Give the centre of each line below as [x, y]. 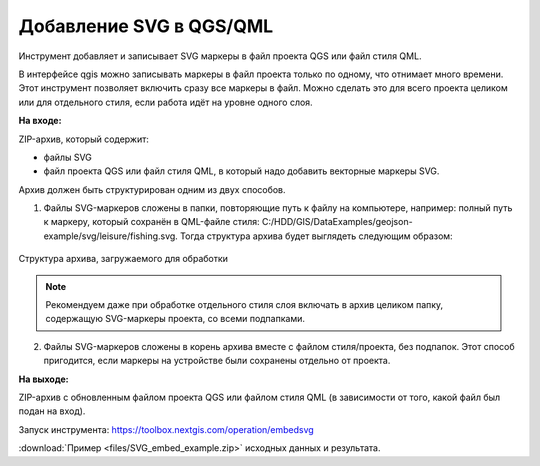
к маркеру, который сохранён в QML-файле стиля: [151, 222]
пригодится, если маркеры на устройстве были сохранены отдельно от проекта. [217, 361]
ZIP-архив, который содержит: [84, 139]
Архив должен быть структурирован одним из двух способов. [152, 189]
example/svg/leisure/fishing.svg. [111, 236]
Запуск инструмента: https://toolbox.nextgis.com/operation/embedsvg [166, 429]
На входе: [40, 121]
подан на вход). [52, 411]
